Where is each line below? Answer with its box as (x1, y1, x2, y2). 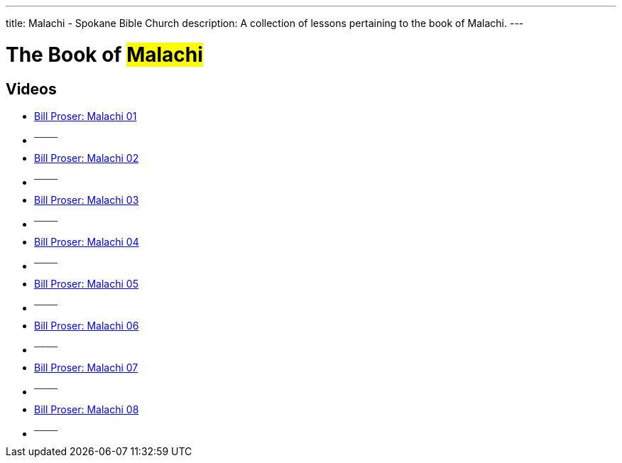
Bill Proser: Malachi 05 (34, 277, 138, 290)
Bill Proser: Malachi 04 (34, 235, 139, 248)
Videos (6, 80, 57, 98)
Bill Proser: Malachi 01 (34, 109, 137, 122)
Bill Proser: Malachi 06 (34, 319, 139, 332)
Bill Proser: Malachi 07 (34, 361, 138, 374)
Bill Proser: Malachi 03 (34, 193, 139, 206)
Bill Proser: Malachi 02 (34, 151, 139, 164)
